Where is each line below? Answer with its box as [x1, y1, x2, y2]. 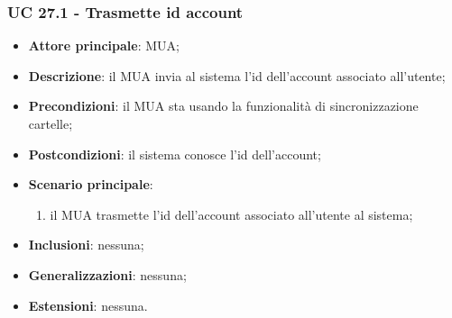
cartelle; [28, 114, 73, 132]
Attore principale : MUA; [28, 36, 180, 55]
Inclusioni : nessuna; [28, 235, 144, 254]
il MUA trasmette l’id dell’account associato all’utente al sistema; [50, 204, 413, 223]
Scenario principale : [28, 175, 153, 194]
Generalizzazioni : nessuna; [28, 265, 187, 284]
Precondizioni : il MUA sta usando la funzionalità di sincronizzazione [28, 96, 419, 115]
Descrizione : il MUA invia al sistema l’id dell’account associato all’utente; [28, 66, 446, 85]
